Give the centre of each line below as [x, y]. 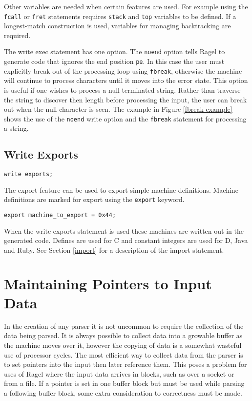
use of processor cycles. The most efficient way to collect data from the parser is [124, 354]
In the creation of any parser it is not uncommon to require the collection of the [124, 326]
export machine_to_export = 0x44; [60, 215]
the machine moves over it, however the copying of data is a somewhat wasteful [123, 345]
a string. [16, 128]
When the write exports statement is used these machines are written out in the [124, 231]
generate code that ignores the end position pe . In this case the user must [114, 61]
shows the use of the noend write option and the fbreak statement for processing [125, 118]
